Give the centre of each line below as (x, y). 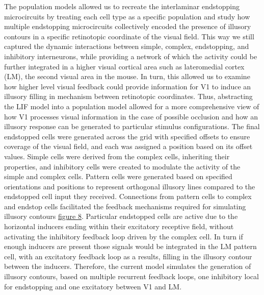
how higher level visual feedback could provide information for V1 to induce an (128, 86)
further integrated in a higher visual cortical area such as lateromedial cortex (124, 66)
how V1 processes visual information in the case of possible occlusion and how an (131, 116)
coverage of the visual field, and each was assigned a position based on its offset (128, 146)
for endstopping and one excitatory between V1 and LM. (93, 286)
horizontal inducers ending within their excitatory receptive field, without (119, 226)
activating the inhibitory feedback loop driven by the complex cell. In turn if (124, 236)
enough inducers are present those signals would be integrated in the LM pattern (130, 246)
